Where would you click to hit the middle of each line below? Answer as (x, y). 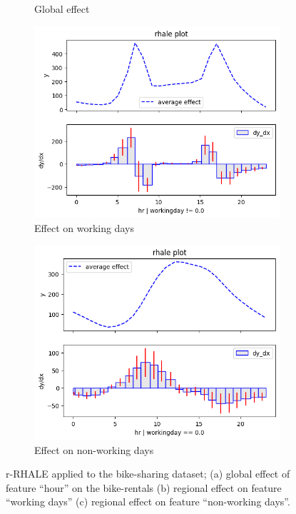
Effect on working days (84, 227)
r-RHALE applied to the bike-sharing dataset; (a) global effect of (148, 474)
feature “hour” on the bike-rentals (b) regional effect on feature (144, 487)
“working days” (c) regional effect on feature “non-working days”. (148, 502)
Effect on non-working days (94, 449)
